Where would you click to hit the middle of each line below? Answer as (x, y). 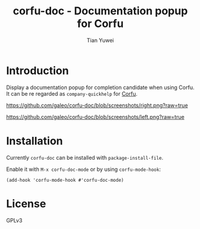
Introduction (38, 71)
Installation (35, 141)
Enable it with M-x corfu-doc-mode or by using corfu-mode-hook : (84, 169)
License (26, 204)
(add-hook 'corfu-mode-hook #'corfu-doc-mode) (65, 180)
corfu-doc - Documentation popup (100, 11)
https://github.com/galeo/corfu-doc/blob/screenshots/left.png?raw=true (96, 117)
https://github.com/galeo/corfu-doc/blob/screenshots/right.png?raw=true (97, 105)
